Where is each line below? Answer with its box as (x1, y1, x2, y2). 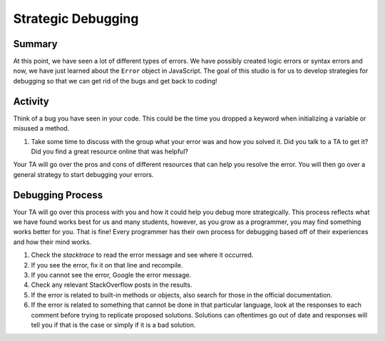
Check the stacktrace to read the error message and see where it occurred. (31, 250, 254, 260)
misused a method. (13, 124, 70, 133)
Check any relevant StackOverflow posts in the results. (31, 280, 192, 289)
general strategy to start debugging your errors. (13, 170, 154, 178)
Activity (13, 95, 50, 107)
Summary (13, 38, 58, 50)
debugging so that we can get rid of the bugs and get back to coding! (13, 76, 217, 85)
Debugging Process (13, 189, 103, 201)
